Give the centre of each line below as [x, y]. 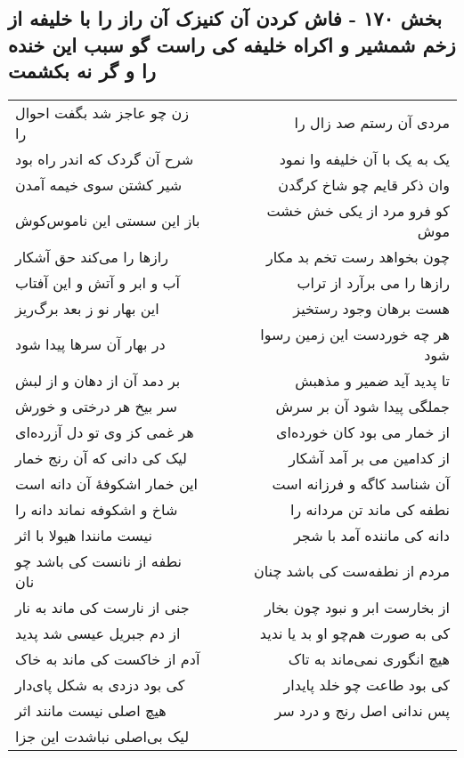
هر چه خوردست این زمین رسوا [355, 334]
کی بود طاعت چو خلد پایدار [366, 684]
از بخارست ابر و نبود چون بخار [357, 607]
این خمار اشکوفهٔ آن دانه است [106, 483]
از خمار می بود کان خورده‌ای [363, 431]
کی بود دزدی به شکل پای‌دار [100, 684]
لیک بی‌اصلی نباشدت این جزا [102, 736]
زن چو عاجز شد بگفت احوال [102, 112]
